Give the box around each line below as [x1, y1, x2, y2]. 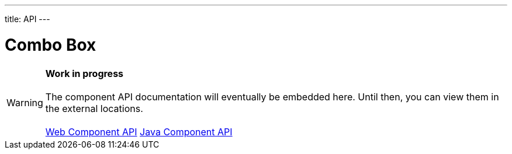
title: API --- [5, 14, 50, 24]
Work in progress [45, 67, 124, 79]
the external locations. [45, 102, 143, 114]
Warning [6, 96, 43, 108]
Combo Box [5, 34, 96, 55]
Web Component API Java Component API [45, 125, 233, 138]
